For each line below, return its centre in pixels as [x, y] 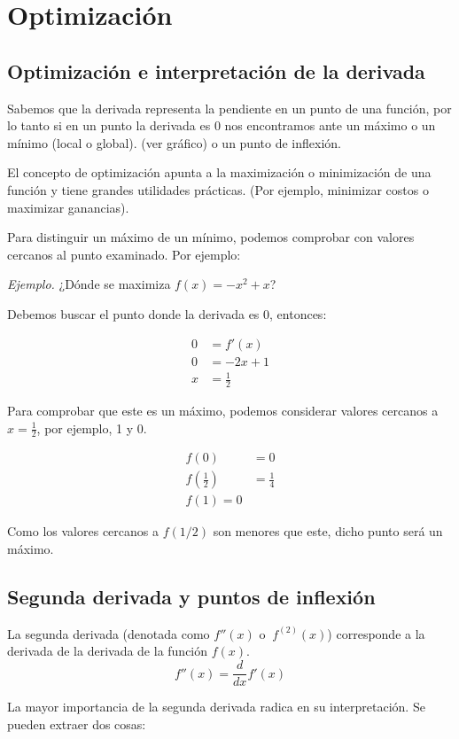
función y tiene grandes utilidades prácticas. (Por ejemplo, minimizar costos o [218, 189]
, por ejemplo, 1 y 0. [92, 428]
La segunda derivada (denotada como [109, 633]
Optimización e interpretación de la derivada [216, 70]
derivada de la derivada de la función [108, 651]
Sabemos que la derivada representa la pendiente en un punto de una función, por [229, 108]
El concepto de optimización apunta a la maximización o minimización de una [219, 172]
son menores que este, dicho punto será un [328, 531]
